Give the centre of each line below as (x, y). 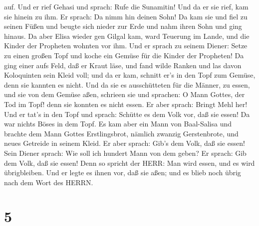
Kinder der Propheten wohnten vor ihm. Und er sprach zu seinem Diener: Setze (126, 46)
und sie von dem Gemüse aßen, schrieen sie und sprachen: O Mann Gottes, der (125, 94)
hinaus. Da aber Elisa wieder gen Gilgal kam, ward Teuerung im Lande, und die (127, 36)
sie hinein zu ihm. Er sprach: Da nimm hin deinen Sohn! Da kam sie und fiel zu (126, 16)
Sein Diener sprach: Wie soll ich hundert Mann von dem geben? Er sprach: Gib (125, 153)
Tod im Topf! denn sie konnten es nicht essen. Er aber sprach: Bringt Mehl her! (126, 104)
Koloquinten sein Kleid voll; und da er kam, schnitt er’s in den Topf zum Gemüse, (130, 75)
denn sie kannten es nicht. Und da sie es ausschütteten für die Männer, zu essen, (127, 84)
